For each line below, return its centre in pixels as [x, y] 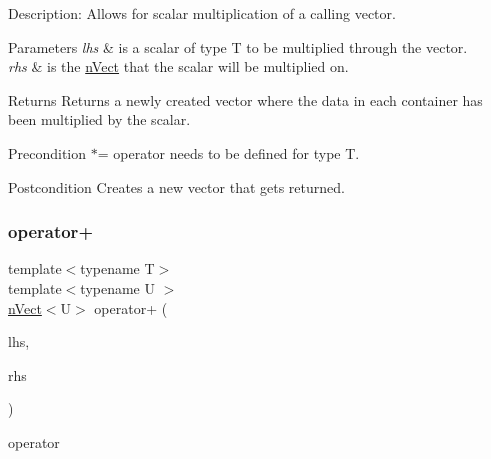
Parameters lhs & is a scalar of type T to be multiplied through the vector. [238, 46]
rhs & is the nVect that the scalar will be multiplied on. [178, 66]
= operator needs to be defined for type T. [228, 152]
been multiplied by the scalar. [99, 119]
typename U [117, 287]
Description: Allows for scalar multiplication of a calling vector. [202, 13]
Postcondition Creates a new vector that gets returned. [176, 186]
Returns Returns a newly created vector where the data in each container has [245, 99]
